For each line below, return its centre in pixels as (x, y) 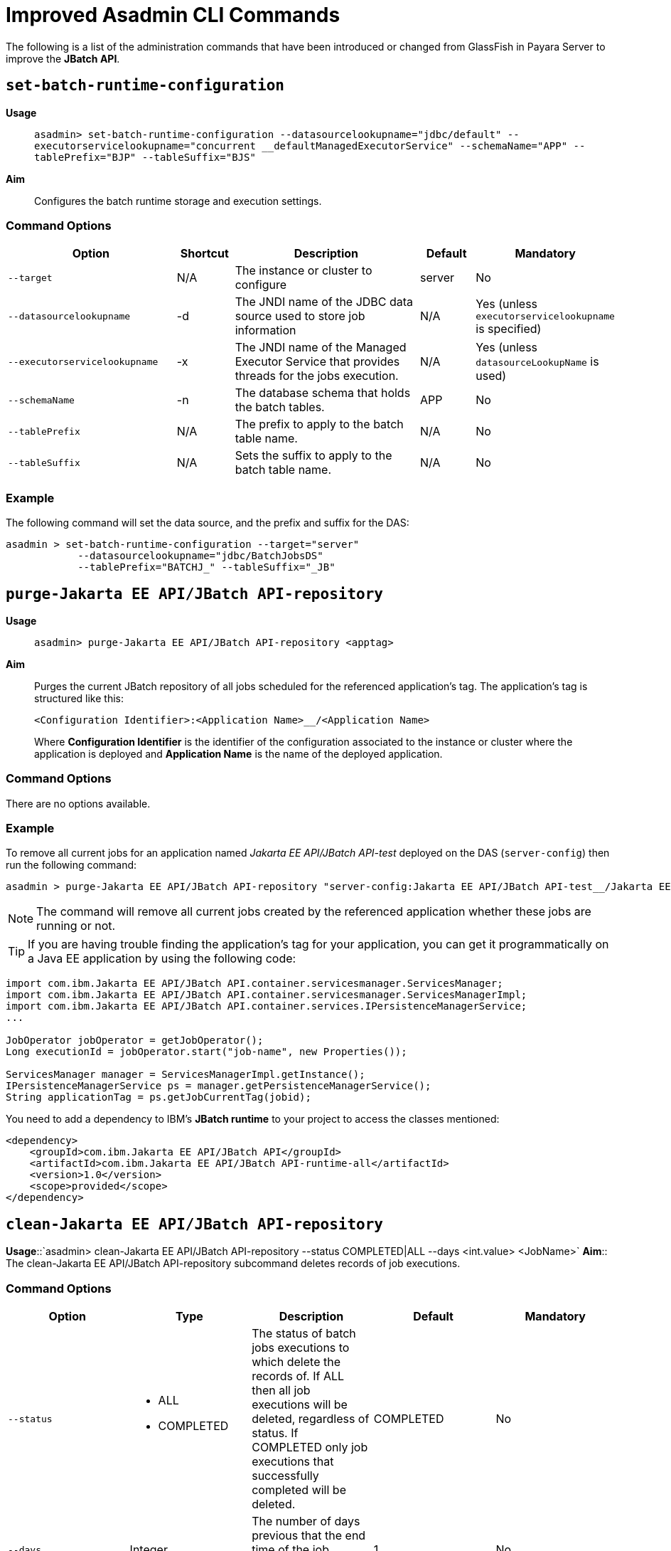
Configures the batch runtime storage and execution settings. (178, 201)
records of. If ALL (298, 1376)
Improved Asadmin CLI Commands (173, 15)
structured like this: (79, 698)
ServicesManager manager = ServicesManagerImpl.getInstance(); (186, 1075)
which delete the (296, 1362)
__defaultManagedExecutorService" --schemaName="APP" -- (424, 145)
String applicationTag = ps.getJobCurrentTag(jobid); (159, 1097)
